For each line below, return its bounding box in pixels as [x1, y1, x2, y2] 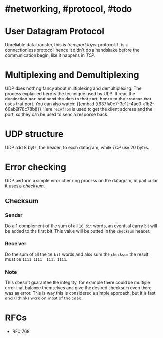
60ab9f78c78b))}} [5, 106, 42, 112]
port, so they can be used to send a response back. [5, 111, 109, 118]
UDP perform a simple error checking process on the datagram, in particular [5, 178, 158, 183]
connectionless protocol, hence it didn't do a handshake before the [5, 47, 140, 53]
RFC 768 [12, 328, 30, 335]
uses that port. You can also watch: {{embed [5, 101, 95, 107]
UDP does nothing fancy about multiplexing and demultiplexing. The [5, 85, 142, 91]
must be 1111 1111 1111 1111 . [5, 256, 68, 262]
